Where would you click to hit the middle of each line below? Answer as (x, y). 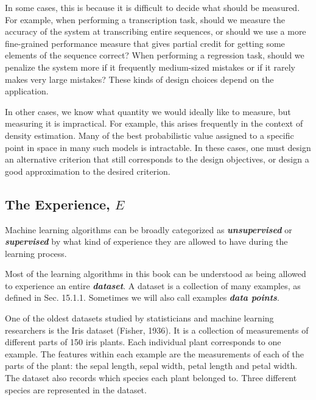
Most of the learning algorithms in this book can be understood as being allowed (156, 274)
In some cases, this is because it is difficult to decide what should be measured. (153, 7)
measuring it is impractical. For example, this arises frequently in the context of (154, 123)
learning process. (36, 253)
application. (27, 91)
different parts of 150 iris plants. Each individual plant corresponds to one (143, 342)
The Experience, (58, 204)
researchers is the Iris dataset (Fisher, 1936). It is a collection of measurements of (157, 330)
